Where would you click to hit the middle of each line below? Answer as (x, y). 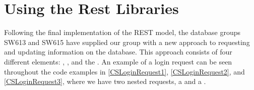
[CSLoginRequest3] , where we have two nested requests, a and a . (105, 81)
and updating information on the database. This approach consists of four (118, 52)
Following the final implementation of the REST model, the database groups (122, 32)
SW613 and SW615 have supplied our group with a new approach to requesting (127, 42)
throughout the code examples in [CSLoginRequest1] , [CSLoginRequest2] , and (124, 71)
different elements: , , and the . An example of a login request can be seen (118, 61)
